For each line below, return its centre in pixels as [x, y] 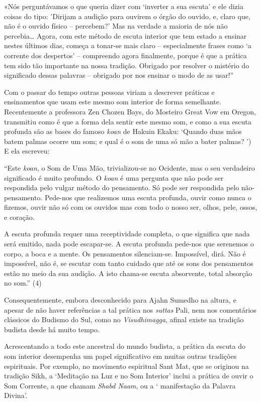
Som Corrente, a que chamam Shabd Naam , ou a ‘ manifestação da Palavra [120, 385]
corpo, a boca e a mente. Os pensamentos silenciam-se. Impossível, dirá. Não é [125, 253]
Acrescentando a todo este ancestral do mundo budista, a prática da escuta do [125, 346]
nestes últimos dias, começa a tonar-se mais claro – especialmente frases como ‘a [128, 45]
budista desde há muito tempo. [52, 329]
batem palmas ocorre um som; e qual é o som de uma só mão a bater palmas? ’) [128, 141]
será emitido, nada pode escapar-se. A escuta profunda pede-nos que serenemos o [129, 244]
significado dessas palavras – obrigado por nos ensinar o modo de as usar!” [119, 75]
